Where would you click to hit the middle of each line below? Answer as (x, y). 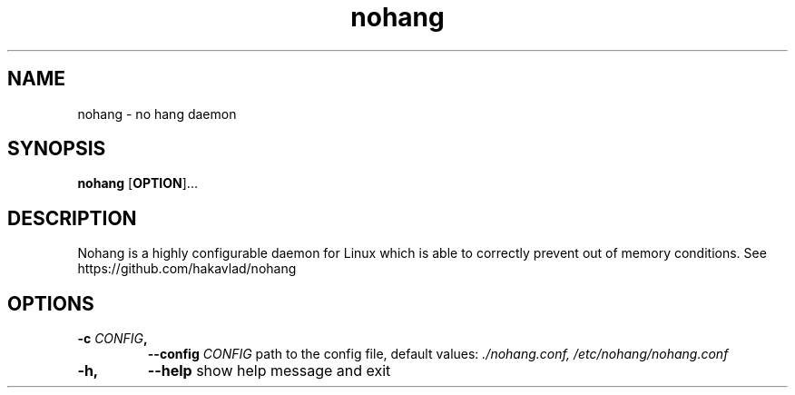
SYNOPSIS (57, 149)
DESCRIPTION (72, 218)
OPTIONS (51, 303)
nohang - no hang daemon (157, 114)
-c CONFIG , (113, 339)
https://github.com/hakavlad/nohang (187, 269)
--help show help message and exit (269, 371)
